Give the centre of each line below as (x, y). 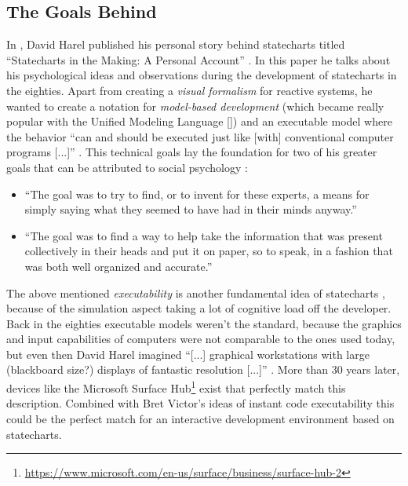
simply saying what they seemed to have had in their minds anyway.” (191, 209)
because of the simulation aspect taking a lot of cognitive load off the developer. (199, 308)
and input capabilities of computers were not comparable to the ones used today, (201, 339)
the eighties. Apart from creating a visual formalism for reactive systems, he (189, 90)
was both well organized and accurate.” (118, 266)
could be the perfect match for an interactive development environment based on (200, 418)
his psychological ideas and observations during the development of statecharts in (202, 75)
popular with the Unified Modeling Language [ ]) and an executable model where (199, 121)
